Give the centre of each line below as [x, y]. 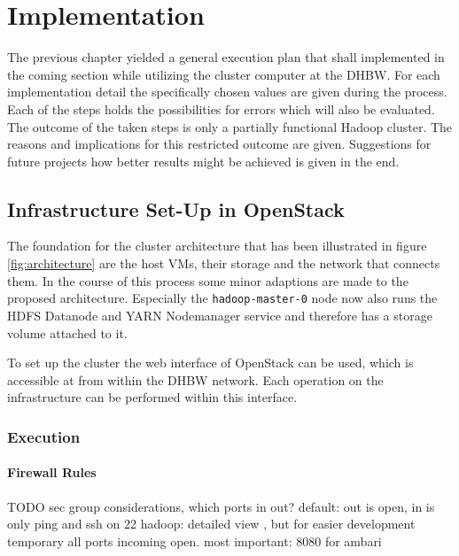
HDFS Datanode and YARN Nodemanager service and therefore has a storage [220, 315]
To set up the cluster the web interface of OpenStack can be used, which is [210, 363]
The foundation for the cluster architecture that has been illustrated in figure [217, 246]
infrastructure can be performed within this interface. [152, 397]
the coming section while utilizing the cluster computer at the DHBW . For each [224, 74]
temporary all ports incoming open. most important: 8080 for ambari [194, 541]
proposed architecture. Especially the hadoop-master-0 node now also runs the [222, 298]
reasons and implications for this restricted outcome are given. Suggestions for [219, 144]
